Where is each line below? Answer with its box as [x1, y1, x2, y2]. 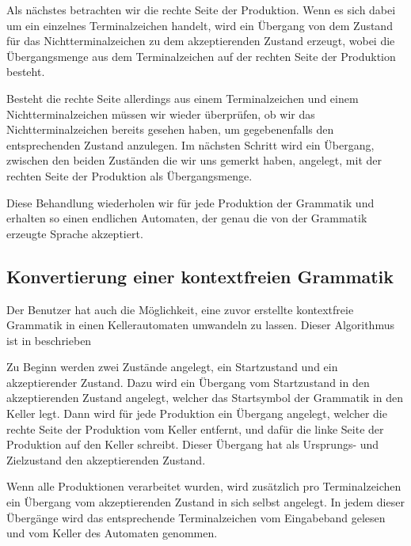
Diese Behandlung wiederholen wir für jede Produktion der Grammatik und [6, 194, 375, 210]
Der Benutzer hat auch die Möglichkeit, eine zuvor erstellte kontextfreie [6, 301, 354, 317]
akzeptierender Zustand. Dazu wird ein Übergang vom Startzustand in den [6, 373, 370, 390]
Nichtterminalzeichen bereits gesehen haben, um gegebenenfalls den [6, 121, 334, 138]
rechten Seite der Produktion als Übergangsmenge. [6, 167, 253, 184]
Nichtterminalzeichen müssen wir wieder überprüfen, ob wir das [6, 105, 315, 122]
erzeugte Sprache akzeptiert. [6, 225, 143, 241]
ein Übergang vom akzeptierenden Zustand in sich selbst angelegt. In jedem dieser [6, 494, 405, 510]
